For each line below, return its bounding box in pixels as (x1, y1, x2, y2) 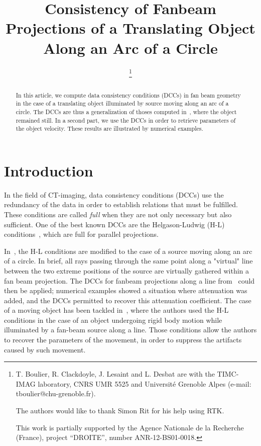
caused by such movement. (4, 344, 86, 354)
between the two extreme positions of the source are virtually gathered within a (4, 265, 249, 276)
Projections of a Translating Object (6, 18, 255, 38)
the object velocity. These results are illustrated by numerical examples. (16, 124, 203, 133)
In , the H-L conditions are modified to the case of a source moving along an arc (4, 245, 252, 256)
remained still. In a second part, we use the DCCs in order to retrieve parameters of (16, 116, 236, 124)
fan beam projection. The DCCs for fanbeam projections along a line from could (4, 275, 255, 286)
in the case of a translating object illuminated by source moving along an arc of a (16, 99, 229, 108)
